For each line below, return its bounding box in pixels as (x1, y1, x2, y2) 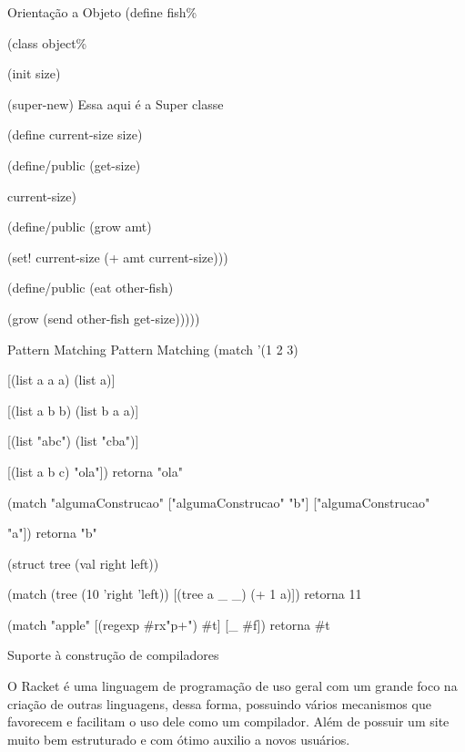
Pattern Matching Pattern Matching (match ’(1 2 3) (7, 339, 298, 358)
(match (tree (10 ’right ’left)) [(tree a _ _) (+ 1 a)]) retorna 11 (7, 584, 362, 603)
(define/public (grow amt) (7, 217, 152, 236)
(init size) (7, 64, 61, 83)
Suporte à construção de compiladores (7, 645, 219, 664)
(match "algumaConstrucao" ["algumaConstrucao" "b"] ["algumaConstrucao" (7, 492, 430, 511)
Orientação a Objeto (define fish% (7, 3, 197, 21)
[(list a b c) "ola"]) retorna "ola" (7, 461, 183, 480)
